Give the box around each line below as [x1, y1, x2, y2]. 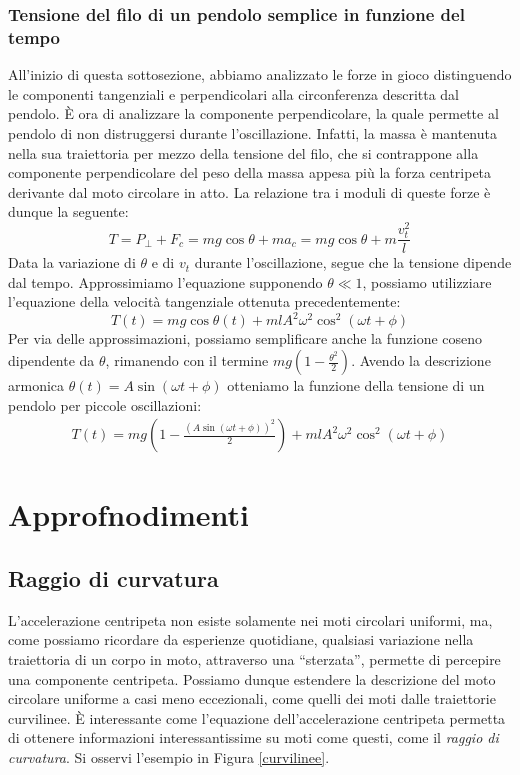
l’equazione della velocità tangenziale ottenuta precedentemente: [8, 291, 401, 312]
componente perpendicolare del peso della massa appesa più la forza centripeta [8, 162, 492, 183]
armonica [8, 375, 65, 396]
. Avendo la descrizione [351, 350, 491, 371]
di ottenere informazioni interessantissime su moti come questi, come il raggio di [8, 727, 499, 748]
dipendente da [8, 350, 95, 371]
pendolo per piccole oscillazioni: [8, 394, 202, 415]
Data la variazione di [8, 252, 136, 273]
